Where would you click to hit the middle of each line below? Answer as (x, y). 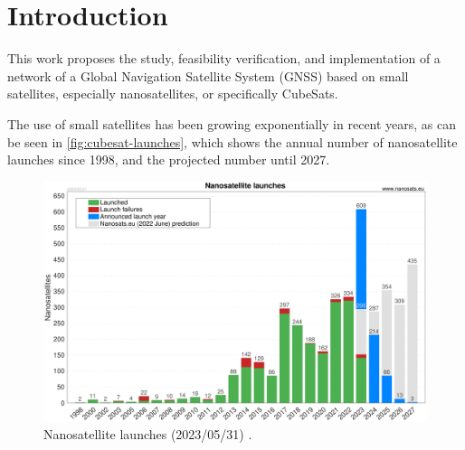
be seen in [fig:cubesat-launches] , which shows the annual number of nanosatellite (232, 141)
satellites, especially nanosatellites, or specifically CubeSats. (173, 94)
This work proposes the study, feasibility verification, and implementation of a (224, 58)
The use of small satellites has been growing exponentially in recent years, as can (232, 123)
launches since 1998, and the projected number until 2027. (169, 159)
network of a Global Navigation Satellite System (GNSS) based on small (208, 75)
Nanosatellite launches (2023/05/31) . (148, 434)
